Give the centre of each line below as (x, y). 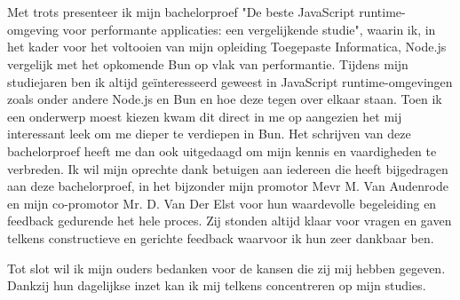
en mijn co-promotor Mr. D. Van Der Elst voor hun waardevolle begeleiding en (222, 203)
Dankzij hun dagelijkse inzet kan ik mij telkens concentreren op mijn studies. (217, 285)
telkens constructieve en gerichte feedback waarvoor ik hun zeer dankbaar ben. (221, 237)
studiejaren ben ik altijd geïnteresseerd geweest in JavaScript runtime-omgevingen (230, 81)
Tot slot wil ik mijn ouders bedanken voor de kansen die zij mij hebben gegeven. (226, 268)
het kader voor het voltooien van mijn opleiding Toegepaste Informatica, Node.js (227, 47)
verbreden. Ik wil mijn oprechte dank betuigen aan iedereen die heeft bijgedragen (228, 168)
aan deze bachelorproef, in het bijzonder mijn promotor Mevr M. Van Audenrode (228, 186)
